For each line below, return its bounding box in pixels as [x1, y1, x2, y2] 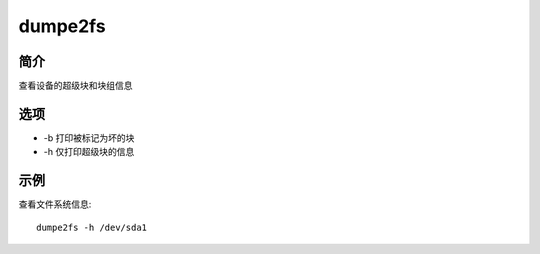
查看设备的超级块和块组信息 [18, 80, 133, 92]
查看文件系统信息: [18, 198, 92, 210]
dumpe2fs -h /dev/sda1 [36, 221, 148, 233]
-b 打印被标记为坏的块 [43, 131, 135, 144]
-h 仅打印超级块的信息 [43, 146, 135, 158]
